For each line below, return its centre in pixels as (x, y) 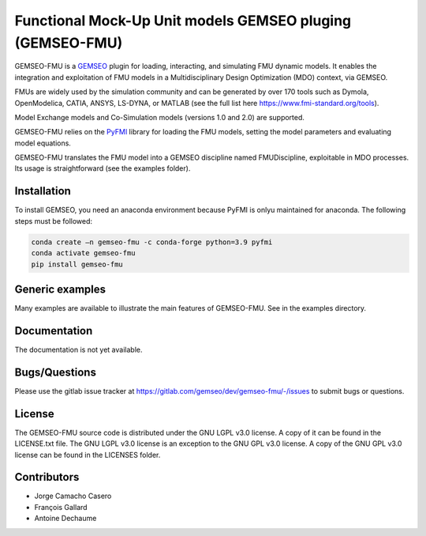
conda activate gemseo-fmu (83, 253)
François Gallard (61, 507)
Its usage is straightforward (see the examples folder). (103, 168)
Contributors (47, 477)
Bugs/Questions (55, 372)
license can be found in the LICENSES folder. (88, 455)
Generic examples (60, 289)
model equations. (43, 143)
